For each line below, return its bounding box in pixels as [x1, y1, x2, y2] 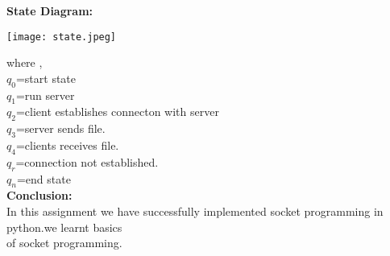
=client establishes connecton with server [15, 103, 219, 120]
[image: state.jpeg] [6, 31, 117, 43]
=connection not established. [15, 153, 159, 170]
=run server [15, 86, 75, 103]
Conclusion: [6, 187, 73, 204]
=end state [16, 170, 71, 187]
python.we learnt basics [6, 218, 122, 235]
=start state [15, 69, 77, 86]
